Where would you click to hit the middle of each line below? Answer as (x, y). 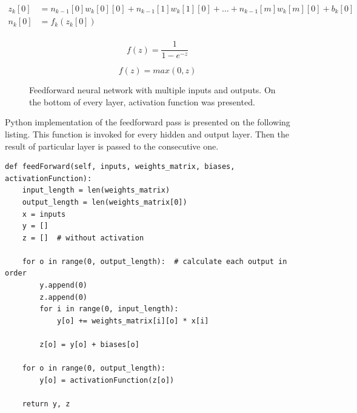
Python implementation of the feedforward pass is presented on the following (148, 122)
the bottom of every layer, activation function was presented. (142, 101)
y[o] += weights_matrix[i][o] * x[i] (133, 321)
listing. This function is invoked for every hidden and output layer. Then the (147, 134)
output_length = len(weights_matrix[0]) (105, 202)
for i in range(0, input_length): (109, 309)
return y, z (46, 404)
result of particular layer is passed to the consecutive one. (112, 146)
